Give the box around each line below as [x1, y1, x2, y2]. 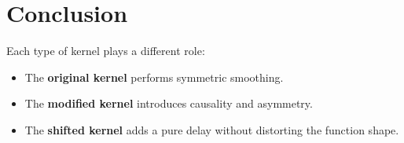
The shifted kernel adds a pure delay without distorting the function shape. [24, 121, 399, 137]
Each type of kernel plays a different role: [6, 42, 205, 59]
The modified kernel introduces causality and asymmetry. [24, 95, 313, 112]
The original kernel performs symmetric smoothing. [24, 68, 284, 85]
